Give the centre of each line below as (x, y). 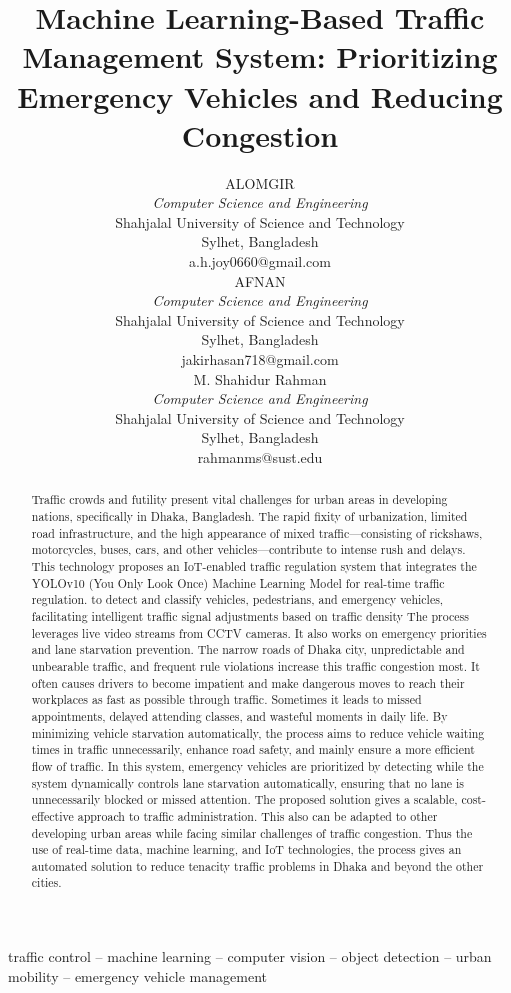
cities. (46, 882)
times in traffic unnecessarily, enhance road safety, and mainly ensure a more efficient (253, 749)
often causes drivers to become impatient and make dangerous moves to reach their (248, 682)
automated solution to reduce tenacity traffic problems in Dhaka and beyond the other (257, 865)
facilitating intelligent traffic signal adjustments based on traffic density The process (250, 615)
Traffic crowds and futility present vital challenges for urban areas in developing (239, 499)
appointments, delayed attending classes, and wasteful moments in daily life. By (239, 715)
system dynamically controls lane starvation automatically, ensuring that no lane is (247, 782)
